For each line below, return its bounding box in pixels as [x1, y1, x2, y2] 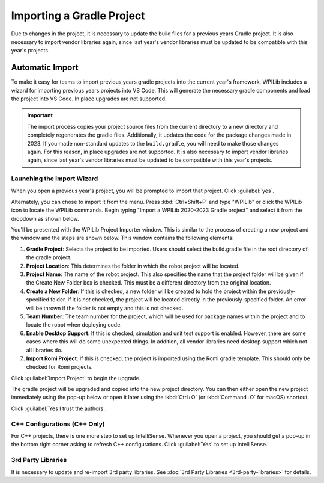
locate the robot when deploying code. [26, 321, 122, 328]
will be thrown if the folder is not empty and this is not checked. [26, 304, 184, 312]
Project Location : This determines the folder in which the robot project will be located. [26, 262, 240, 269]
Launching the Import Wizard [11, 174, 98, 183]
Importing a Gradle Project [11, 9, 145, 22]
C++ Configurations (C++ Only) [11, 420, 105, 428]
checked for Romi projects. [26, 363, 93, 371]
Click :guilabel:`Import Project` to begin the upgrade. [11, 374, 141, 381]
